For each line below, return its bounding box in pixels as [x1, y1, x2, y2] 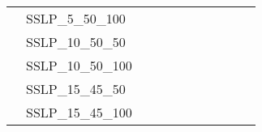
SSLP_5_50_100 [26, 9, 126, 28]
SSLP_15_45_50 [26, 79, 126, 98]
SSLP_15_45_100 [26, 103, 132, 121]
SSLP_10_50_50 [26, 32, 126, 51]
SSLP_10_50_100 [26, 56, 132, 75]
